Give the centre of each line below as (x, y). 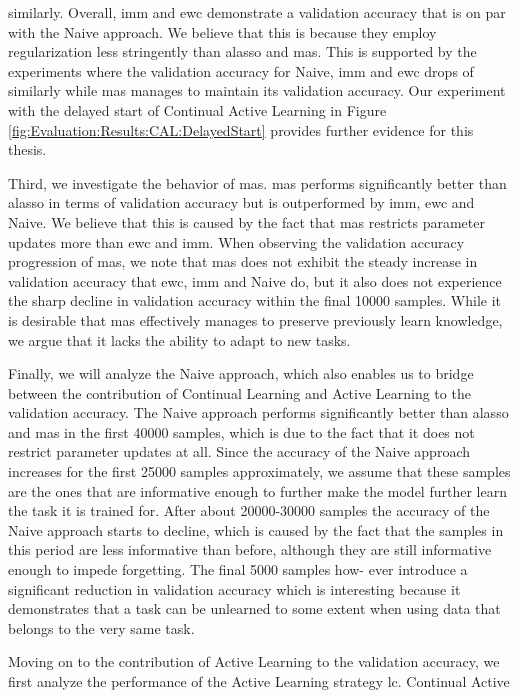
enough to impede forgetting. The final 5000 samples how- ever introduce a (238, 569)
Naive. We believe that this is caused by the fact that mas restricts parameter (246, 221)
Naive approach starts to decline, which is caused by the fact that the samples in (256, 529)
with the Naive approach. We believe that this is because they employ (222, 31)
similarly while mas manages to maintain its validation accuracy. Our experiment (257, 90)
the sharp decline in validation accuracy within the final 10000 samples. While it (255, 300)
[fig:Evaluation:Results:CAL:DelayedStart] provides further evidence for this (241, 129)
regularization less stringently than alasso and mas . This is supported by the (242, 51)
